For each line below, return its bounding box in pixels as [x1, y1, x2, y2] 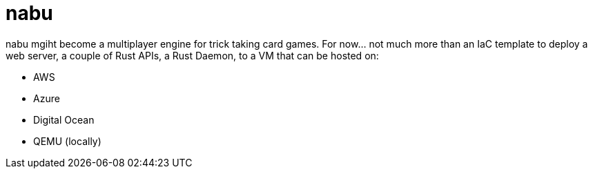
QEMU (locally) [33, 135, 101, 147]
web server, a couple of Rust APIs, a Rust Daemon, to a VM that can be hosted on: [6, 49, 379, 61]
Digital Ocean [33, 113, 95, 126]
